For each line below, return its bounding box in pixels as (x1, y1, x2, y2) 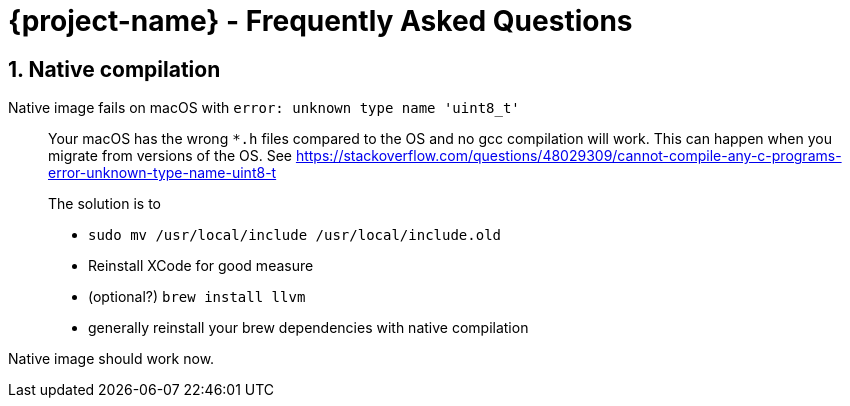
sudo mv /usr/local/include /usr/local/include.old (88, 227, 502, 244)
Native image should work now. (8, 350, 215, 368)
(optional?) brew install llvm (88, 288, 306, 306)
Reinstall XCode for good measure (88, 257, 314, 275)
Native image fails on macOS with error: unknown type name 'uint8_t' (8, 99, 520, 117)
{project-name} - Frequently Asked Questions (8, 4, 633, 38)
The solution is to (48, 195, 161, 213)
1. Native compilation (8, 56, 221, 82)
